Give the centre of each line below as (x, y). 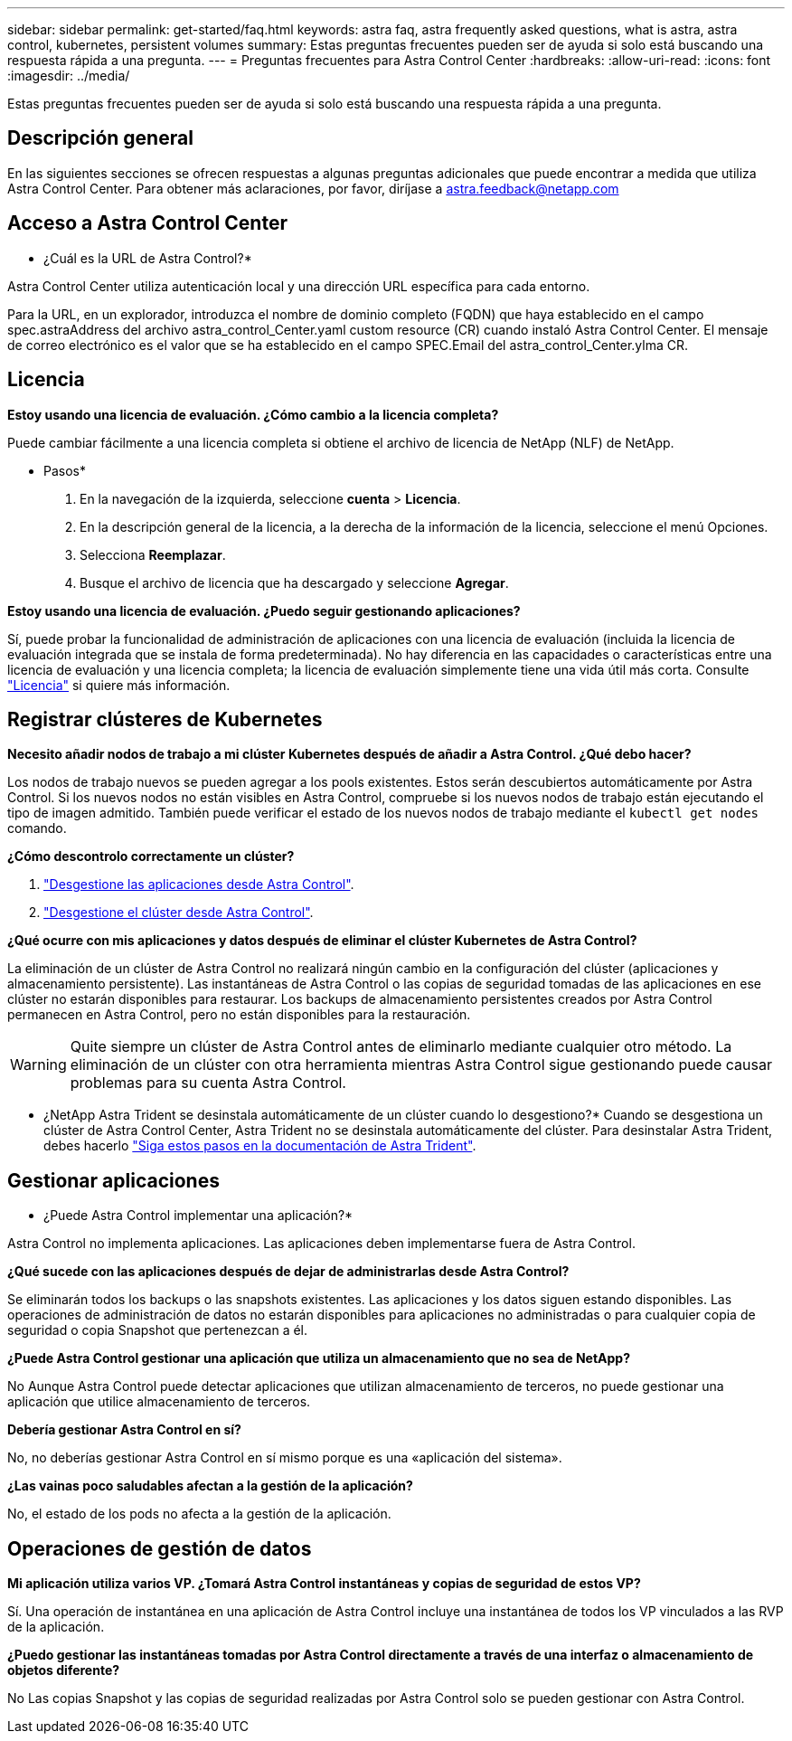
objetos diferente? (64, 1670)
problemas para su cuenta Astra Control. (208, 1083)
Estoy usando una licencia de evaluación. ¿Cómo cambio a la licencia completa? (253, 414)
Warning (38, 1065)
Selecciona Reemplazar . (153, 554)
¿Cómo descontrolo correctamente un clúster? (151, 856)
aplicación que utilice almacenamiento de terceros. (159, 1402)
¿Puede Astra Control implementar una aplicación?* (198, 1216)
